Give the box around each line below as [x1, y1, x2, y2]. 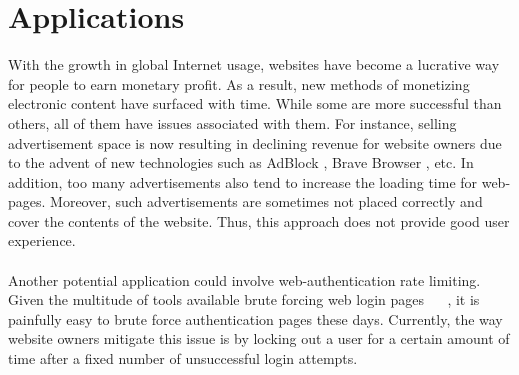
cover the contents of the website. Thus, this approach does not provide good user [8, 210, 510, 231]
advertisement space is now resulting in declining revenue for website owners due [8, 132, 502, 153]
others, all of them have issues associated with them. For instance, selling [8, 112, 457, 133]
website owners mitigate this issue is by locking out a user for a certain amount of [8, 328, 510, 349]
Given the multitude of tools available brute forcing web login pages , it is [8, 289, 480, 310]
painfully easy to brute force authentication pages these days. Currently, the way [8, 308, 503, 329]
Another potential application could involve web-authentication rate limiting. [8, 269, 481, 290]
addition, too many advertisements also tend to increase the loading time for [8, 171, 478, 192]
